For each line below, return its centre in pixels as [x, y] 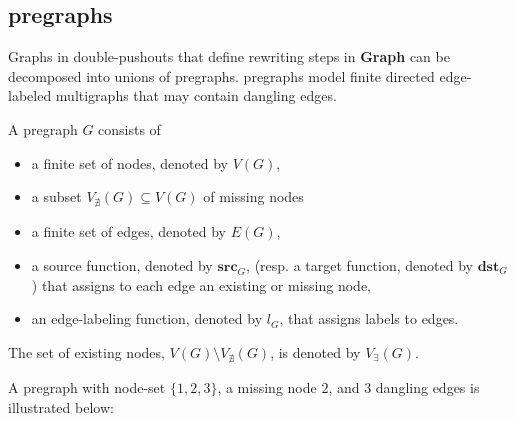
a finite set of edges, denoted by [128, 231]
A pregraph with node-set [87, 386]
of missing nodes [253, 196]
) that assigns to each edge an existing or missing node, [201, 284]
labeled [30, 95]
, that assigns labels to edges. [369, 318]
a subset [56, 196]
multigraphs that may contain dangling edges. [196, 95]
